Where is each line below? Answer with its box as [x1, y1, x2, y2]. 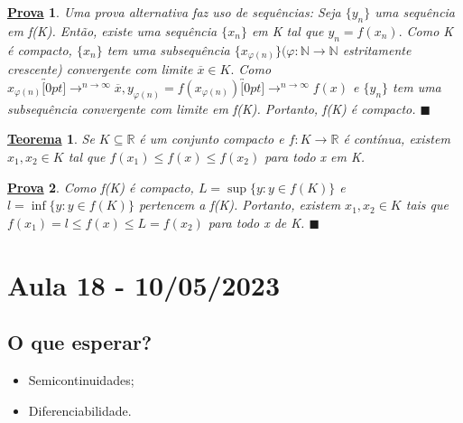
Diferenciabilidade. [28, 400, 132, 419]
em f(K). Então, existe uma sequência [7, 21, 218, 40]
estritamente [342, 40, 412, 59]
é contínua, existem [343, 129, 450, 148]
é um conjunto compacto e [139, 129, 284, 148]
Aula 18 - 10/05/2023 [7, 266, 281, 303]
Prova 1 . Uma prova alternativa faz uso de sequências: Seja [7, 3, 341, 21]
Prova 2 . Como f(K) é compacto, [7, 177, 194, 196]
